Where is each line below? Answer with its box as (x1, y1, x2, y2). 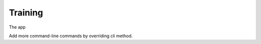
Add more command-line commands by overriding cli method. (9, 33, 133, 39)
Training (9, 7, 43, 18)
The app (9, 24, 26, 30)
